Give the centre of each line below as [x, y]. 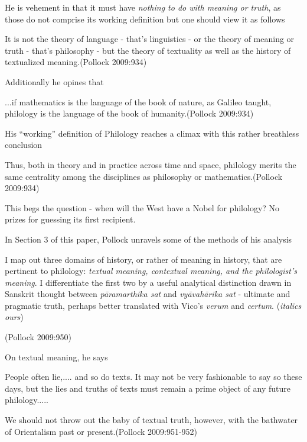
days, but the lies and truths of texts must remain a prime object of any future [148, 388]
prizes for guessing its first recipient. [70, 219]
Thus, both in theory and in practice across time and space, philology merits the [151, 164]
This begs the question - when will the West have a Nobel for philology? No [142, 207]
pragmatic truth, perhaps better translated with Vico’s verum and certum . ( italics [153, 305]
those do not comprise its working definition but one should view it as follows [145, 19]
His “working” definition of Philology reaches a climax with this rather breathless [152, 133]
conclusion [24, 145]
